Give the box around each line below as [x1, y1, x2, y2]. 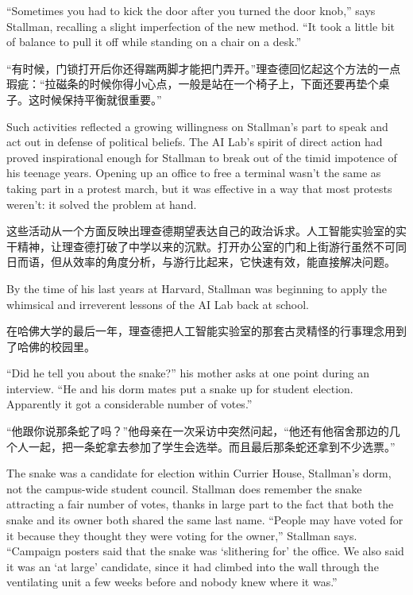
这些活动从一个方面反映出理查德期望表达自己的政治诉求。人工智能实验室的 [6, 222, 396, 239]
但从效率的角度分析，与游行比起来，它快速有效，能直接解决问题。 [50, 253, 396, 270]
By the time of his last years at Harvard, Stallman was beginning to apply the [6, 280, 387, 296]
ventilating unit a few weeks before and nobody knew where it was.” [6, 574, 338, 590]
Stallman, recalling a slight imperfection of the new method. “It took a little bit [6, 17, 396, 34]
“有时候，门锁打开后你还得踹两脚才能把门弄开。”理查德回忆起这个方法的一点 [6, 60, 401, 76]
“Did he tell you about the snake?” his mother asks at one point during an [6, 365, 370, 381]
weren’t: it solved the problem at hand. [6, 195, 197, 212]
